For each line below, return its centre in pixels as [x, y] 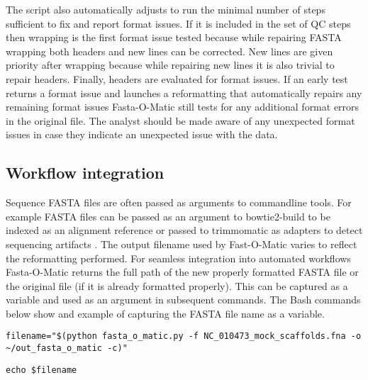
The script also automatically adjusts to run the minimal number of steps [166, 9]
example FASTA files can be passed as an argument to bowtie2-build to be [168, 216]
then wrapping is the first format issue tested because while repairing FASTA [174, 37]
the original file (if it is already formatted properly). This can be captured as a [177, 285]
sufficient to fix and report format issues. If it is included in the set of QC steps [178, 23]
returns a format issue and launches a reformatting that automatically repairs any [184, 93]
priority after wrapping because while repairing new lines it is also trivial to [170, 65]
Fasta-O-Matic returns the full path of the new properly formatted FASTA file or [182, 272]
